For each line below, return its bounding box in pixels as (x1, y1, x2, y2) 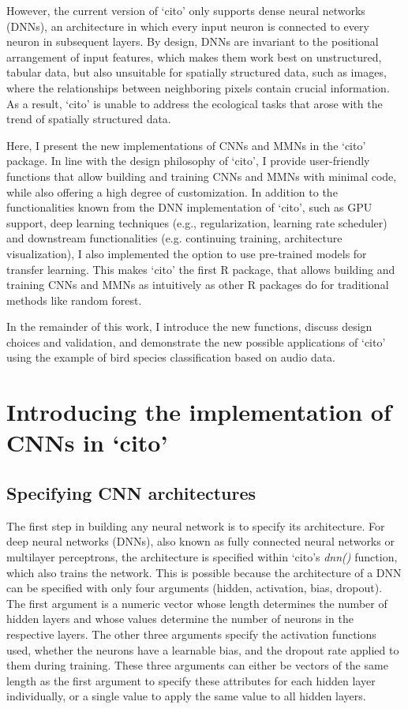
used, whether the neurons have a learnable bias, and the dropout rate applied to (6, 641, 399, 658)
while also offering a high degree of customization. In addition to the (6, 183, 338, 200)
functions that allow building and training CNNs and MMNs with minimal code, (6, 167, 397, 184)
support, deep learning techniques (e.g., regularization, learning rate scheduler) (6, 214, 387, 231)
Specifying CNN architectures (6, 481, 256, 505)
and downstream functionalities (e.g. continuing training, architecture (6, 230, 342, 246)
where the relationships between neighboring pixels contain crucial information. (6, 79, 390, 96)
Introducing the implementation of (6, 396, 391, 428)
